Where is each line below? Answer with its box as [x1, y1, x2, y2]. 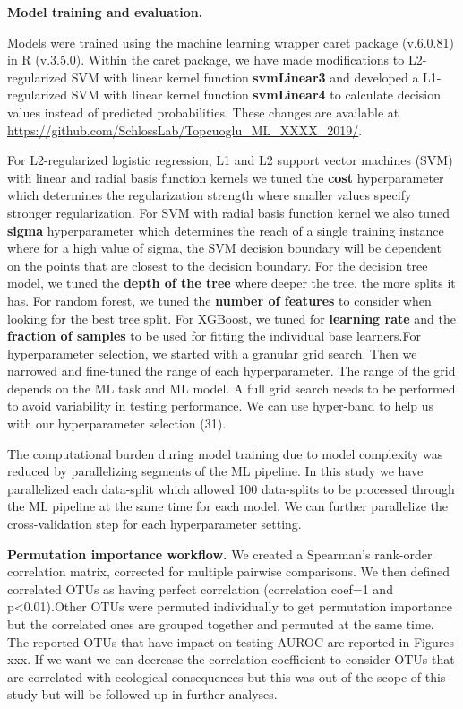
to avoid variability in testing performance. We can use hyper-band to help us [7, 396, 434, 415]
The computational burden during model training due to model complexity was [7, 444, 443, 463]
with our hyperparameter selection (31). [7, 414, 227, 433]
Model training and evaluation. [7, 3, 203, 21]
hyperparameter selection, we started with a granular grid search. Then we [7, 343, 417, 362]
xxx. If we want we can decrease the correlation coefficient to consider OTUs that [7, 650, 455, 669]
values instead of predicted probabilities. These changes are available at [7, 102, 399, 121]
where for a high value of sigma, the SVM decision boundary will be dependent [7, 238, 442, 257]
